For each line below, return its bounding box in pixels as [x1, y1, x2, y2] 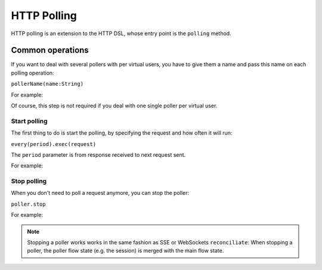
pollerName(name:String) [11, 80, 83, 88]
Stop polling [11, 177, 47, 185]
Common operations [11, 45, 89, 55]
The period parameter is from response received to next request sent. [11, 151, 186, 158]
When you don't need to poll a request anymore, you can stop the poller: [11, 190, 190, 197]
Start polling [11, 117, 48, 125]
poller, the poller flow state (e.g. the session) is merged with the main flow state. [27, 247, 224, 255]
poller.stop [11, 200, 46, 207]
